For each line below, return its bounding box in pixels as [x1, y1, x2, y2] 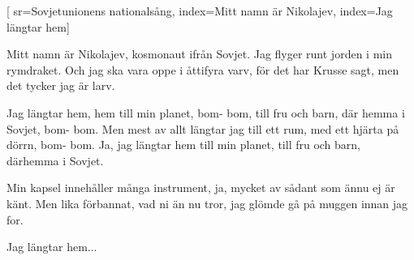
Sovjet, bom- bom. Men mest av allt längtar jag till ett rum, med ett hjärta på [6, 120, 399, 137]
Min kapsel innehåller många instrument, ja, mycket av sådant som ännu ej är [6, 179, 395, 196]
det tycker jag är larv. [6, 77, 115, 94]
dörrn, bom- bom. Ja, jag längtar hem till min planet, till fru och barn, [6, 136, 361, 153]
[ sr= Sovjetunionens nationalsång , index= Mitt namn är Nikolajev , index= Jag [6, 2, 393, 19]
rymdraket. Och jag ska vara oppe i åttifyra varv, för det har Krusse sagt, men [6, 61, 399, 78]
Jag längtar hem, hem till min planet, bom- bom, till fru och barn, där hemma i [6, 104, 405, 121]
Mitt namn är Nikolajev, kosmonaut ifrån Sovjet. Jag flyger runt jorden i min [6, 45, 392, 62]
